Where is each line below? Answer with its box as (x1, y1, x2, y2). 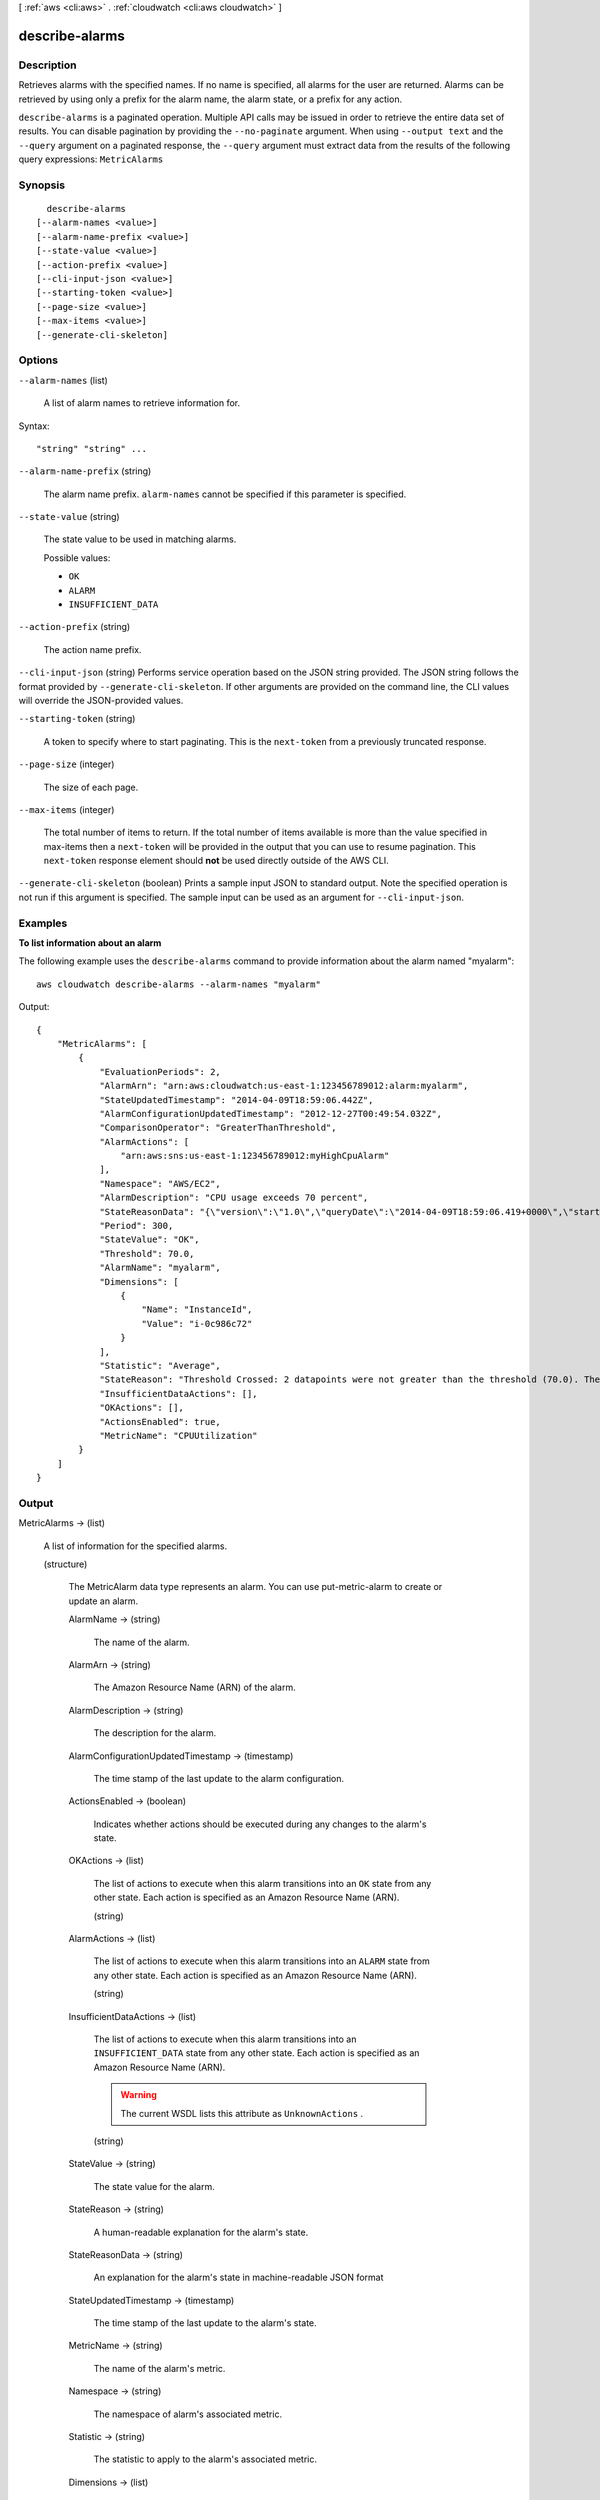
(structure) (43, 1558, 88, 1570)
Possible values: (43, 551, 111, 564)
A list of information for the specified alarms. (43, 1540, 228, 1552)
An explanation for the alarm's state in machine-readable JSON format (93, 2271, 384, 2284)
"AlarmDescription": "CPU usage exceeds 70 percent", (99, 1192, 369, 1204)
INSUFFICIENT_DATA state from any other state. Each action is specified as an (93, 2047, 420, 2059)
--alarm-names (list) (18, 374, 109, 386)
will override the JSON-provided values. (18, 694, 184, 706)
